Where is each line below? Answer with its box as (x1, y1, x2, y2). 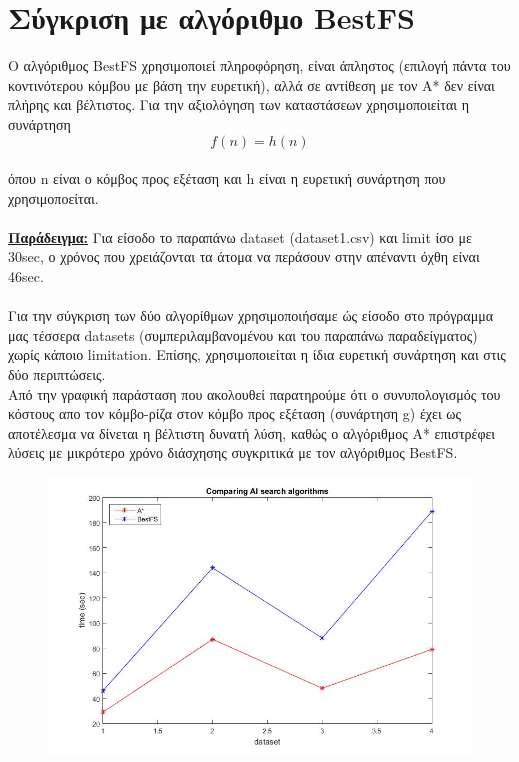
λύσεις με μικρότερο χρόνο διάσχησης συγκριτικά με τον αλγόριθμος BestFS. (8, 442, 458, 463)
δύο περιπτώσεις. (8, 364, 106, 385)
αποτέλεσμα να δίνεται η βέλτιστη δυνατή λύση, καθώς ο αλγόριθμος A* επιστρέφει (8, 422, 496, 443)
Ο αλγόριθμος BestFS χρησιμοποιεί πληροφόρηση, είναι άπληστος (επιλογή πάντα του (8, 55, 511, 76)
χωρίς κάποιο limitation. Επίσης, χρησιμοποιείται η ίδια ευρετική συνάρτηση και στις (8, 344, 506, 365)
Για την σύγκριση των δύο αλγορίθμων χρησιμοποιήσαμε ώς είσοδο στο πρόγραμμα (8, 305, 494, 326)
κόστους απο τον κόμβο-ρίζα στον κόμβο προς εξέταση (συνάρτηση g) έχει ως (8, 403, 462, 424)
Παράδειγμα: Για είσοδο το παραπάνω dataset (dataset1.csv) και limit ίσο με (8, 226, 472, 247)
